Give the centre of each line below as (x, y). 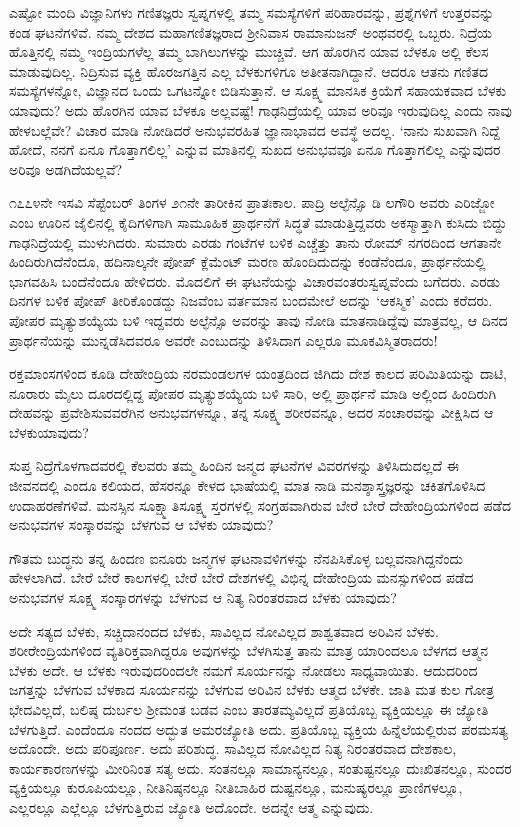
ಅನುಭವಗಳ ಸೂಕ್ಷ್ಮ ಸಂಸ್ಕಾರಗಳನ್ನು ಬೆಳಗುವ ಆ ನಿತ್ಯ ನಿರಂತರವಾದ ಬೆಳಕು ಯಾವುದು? (203, 597)
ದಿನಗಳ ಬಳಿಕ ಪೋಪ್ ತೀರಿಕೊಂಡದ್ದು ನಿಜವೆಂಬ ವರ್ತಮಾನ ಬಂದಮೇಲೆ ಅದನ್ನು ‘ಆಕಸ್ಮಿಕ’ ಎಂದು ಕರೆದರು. (251, 300)
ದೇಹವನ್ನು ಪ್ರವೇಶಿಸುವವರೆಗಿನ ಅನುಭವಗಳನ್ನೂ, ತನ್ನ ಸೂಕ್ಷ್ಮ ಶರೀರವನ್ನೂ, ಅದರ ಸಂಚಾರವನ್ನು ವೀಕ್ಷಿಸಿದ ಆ (251, 412)
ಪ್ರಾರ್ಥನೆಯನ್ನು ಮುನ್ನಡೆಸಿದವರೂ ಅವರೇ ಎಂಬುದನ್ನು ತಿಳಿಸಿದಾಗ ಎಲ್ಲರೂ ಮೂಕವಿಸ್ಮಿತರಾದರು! (223, 339)
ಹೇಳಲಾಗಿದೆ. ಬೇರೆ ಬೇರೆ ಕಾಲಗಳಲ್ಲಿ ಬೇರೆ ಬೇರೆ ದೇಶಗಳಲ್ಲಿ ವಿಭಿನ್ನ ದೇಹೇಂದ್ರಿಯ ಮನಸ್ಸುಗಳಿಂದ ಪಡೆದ (241, 577)
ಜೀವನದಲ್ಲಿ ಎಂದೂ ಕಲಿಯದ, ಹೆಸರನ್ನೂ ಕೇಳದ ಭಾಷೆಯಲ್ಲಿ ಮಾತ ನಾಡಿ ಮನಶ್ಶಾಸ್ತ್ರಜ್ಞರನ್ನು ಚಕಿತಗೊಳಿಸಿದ (247, 485)
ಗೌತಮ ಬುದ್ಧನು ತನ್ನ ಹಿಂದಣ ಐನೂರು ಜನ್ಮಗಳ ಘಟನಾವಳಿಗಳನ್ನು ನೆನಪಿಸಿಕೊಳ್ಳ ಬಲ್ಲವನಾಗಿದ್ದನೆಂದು (236, 557)
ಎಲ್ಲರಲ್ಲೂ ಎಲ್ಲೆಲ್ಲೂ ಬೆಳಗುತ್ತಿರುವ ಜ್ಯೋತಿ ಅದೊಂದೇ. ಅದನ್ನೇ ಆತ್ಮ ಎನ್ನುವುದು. (191, 806)
